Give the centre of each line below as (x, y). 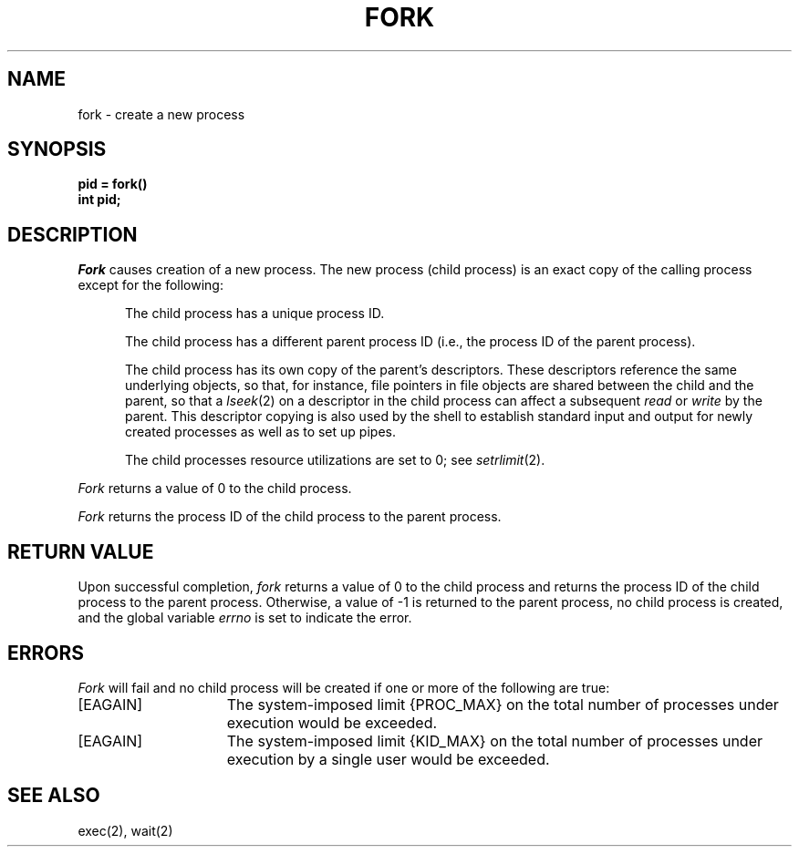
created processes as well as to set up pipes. (260, 432)
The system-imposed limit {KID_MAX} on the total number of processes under (494, 741)
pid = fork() (113, 184)
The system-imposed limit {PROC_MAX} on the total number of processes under (503, 704)
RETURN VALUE (81, 551)
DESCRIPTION (73, 234)
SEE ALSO (54, 796)
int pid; (99, 200)
